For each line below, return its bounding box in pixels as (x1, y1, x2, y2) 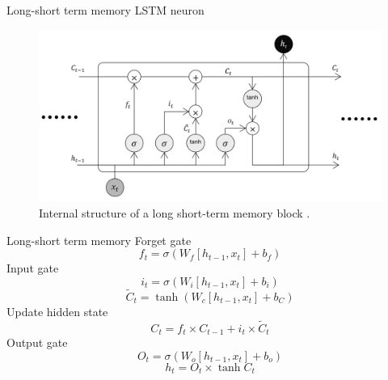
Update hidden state (6, 303, 108, 320)
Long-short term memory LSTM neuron (6, 2, 205, 18)
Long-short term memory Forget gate (6, 231, 192, 248)
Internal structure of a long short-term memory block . (39, 205, 310, 222)
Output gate (6, 334, 68, 351)
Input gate (6, 260, 59, 277)
